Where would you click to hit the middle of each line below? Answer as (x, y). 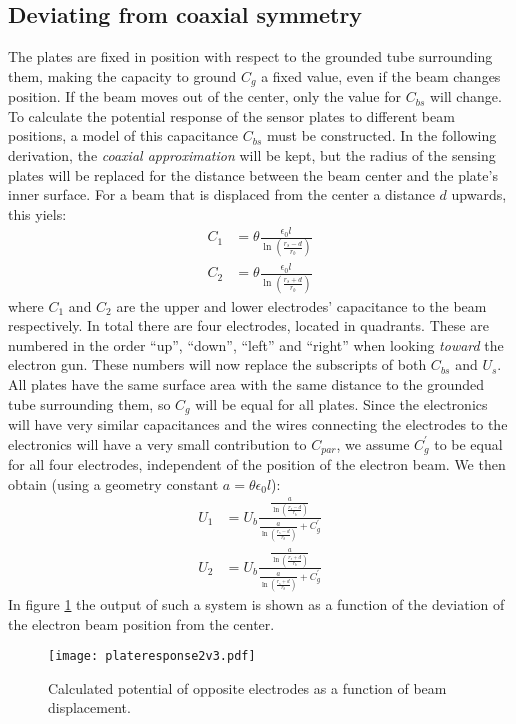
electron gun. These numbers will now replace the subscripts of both (217, 364)
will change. (465, 96)
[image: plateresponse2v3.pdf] (152, 656)
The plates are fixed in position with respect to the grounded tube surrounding (250, 56)
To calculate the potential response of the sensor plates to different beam (231, 115)
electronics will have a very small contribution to (157, 443)
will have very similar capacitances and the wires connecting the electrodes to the (258, 423)
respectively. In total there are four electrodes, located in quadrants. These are (248, 325)
